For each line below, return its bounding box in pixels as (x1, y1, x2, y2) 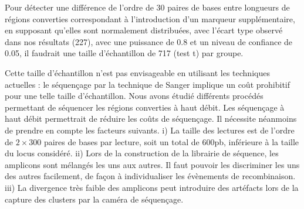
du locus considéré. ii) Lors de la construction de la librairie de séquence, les (5, 147, 279, 159)
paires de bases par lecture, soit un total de (43, 135, 200, 148)
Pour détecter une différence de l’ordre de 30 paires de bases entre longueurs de (5, 1, 290, 13)
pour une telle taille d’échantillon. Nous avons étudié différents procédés (5, 90, 264, 102)
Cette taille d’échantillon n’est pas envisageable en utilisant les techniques (5, 66, 270, 78)
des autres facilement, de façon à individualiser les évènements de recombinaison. (5, 170, 296, 182)
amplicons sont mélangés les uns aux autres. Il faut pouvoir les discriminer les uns (5, 158, 300, 170)
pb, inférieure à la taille (214, 135, 299, 148)
